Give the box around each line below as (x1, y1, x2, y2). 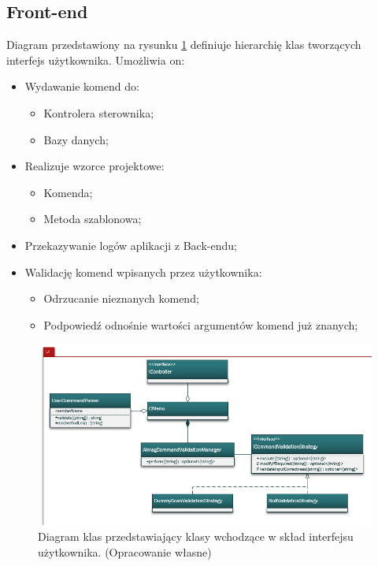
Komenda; (43, 184, 93, 200)
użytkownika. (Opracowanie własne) (38, 543, 212, 560)
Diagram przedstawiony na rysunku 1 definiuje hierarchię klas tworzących (6, 36, 361, 53)
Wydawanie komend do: (24, 78, 139, 95)
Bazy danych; (43, 131, 109, 147)
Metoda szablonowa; (43, 210, 142, 227)
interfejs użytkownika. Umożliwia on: (6, 51, 185, 68)
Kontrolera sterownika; (43, 104, 154, 121)
